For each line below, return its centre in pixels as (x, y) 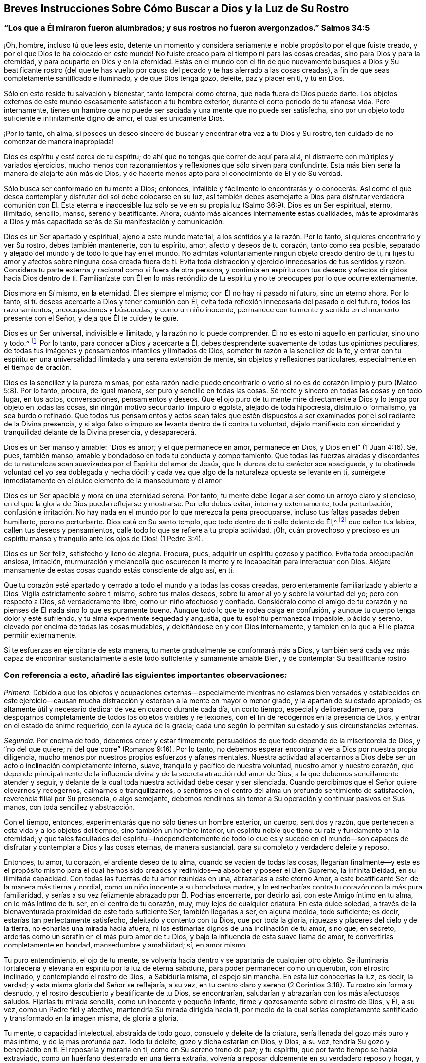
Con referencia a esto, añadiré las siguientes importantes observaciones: (146, 675)
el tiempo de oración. (38, 367)
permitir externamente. (41, 635)
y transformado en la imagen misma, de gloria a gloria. (91, 1018)
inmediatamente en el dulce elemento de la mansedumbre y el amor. (113, 481)
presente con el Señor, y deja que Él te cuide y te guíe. (91, 318)
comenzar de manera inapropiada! (59, 141)
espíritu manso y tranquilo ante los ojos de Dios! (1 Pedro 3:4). (103, 539)
